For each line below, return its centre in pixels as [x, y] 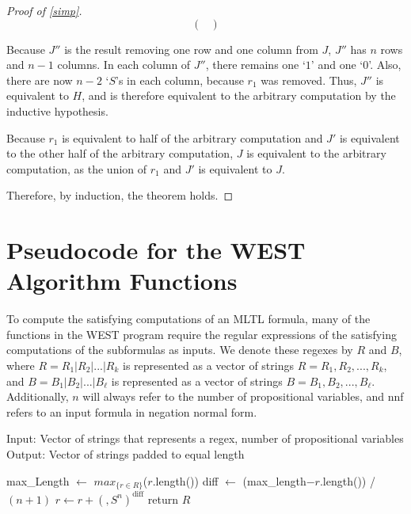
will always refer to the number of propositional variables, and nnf [243, 396]
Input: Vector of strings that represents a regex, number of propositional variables [205, 438]
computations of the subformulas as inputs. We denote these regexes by [180, 350]
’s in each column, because [180, 80]
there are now [40, 80]
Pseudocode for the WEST [156, 250]
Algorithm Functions [122, 281]
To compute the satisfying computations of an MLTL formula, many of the [188, 319]
